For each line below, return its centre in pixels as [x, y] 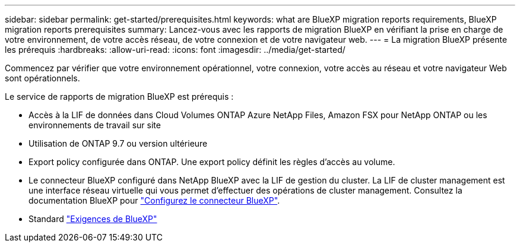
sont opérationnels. [42, 78]
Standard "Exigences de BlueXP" [93, 219]
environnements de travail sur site [95, 125]
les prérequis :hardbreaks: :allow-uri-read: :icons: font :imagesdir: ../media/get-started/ [175, 50]
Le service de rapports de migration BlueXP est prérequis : [119, 96]
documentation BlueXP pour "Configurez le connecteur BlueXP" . [154, 200]
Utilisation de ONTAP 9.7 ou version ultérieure [118, 143]
